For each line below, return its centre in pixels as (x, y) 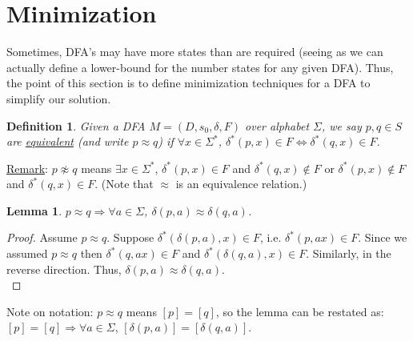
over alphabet (277, 125)
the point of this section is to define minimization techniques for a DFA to (188, 83)
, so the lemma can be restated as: (300, 311)
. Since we (383, 237)
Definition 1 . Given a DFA (76, 125)
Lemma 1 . (34, 210)
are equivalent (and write (68, 141)
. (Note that (124, 184)
